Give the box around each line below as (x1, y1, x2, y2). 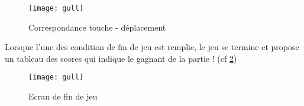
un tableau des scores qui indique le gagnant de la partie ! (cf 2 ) (5, 52, 237, 64)
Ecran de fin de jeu (28, 90, 98, 102)
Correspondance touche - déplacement (28, 21, 166, 33)
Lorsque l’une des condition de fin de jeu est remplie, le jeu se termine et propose (5, 41, 299, 53)
